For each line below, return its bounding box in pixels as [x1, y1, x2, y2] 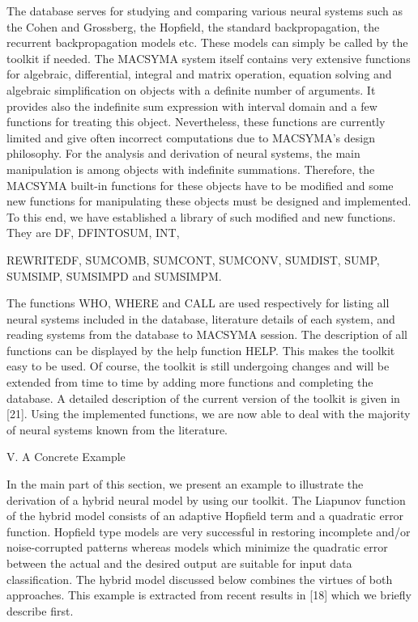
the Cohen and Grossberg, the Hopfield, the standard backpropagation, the [6, 18, 380, 35]
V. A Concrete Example [6, 448, 126, 465]
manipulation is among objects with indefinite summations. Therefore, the [6, 160, 375, 177]
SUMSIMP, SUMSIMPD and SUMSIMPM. [6, 267, 222, 284]
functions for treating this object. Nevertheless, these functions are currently [6, 113, 386, 130]
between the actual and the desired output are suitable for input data [6, 555, 352, 571]
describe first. [6, 602, 74, 619]
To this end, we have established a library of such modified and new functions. [6, 208, 396, 225]
